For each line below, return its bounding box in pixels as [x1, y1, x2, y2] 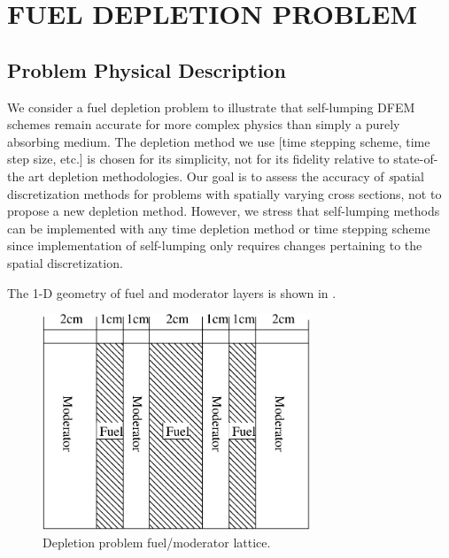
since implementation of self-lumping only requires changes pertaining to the [7, 236, 422, 255]
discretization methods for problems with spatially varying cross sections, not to [7, 184, 442, 203]
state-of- [393, 149, 438, 168]
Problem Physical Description [7, 56, 286, 83]
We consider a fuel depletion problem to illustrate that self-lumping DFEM [7, 97, 415, 116]
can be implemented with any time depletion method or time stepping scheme [7, 218, 430, 237]
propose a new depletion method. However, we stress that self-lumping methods [7, 202, 440, 220]
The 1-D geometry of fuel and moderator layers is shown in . [7, 283, 337, 302]
